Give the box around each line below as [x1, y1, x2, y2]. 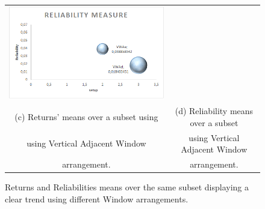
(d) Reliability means [175, 104, 254, 117]
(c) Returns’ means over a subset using [14, 110, 158, 123]
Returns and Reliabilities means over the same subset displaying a [5, 181, 249, 193]
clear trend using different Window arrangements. [5, 192, 189, 205]
